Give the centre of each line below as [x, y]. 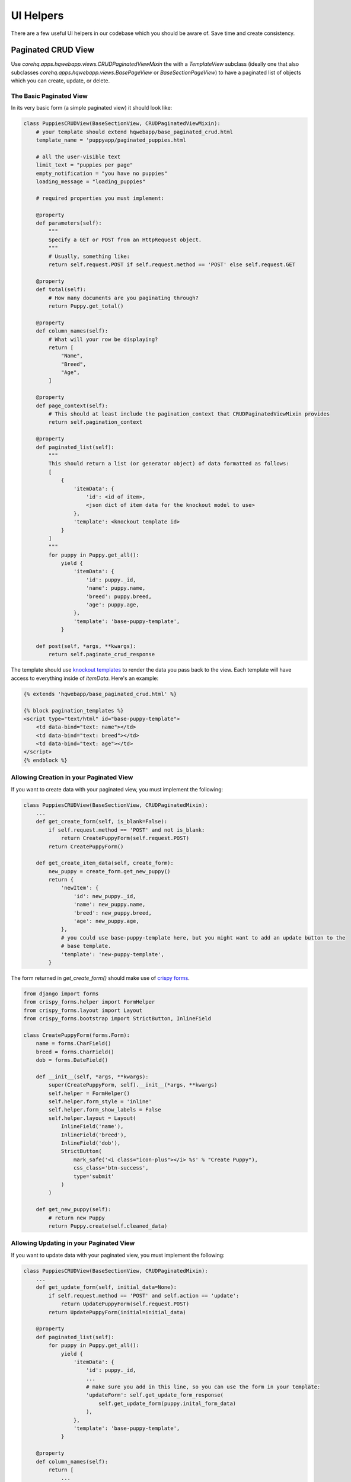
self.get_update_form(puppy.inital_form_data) [167, 1403]
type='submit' [94, 1176]
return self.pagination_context [95, 422]
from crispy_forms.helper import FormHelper [89, 1002]
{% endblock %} [45, 760]
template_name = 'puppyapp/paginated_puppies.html [111, 140]
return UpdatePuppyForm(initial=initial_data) [117, 1312]
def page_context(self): [72, 405]
